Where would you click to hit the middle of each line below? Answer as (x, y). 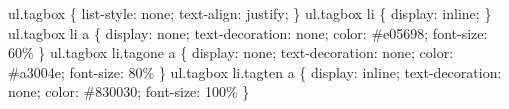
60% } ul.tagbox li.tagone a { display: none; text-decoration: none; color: (231, 52)
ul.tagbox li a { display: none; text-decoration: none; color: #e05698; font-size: (248, 32)
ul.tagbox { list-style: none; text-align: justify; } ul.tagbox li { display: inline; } (250, 13)
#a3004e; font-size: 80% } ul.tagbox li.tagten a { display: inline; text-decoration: (255, 71)
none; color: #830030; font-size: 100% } (129, 91)
